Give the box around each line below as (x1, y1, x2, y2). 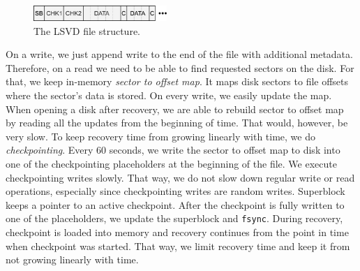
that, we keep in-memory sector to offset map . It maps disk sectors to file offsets (6, 74, 349, 89)
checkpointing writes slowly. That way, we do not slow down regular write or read (6, 170, 355, 184)
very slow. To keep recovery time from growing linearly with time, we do (6, 129, 315, 143)
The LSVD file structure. (33, 23, 140, 38)
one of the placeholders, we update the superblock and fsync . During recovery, (6, 211, 343, 226)
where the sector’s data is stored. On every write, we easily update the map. (6, 87, 332, 102)
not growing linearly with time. (6, 252, 139, 267)
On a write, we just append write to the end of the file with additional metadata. (6, 47, 353, 61)
